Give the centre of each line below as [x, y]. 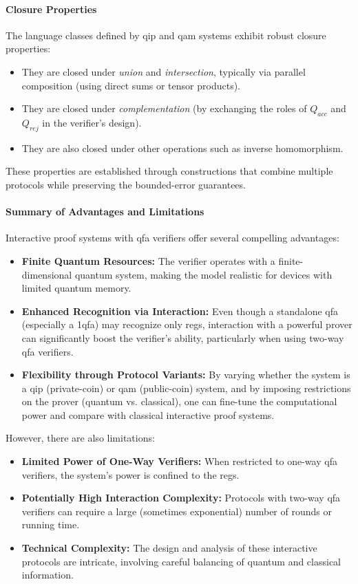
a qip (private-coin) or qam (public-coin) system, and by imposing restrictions [186, 388]
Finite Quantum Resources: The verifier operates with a [148, 260]
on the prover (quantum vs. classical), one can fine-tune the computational [179, 401]
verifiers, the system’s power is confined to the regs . [130, 474]
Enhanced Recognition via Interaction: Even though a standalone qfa [180, 311]
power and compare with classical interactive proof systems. [148, 414]
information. [48, 575]
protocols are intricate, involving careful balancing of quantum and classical [181, 561]
